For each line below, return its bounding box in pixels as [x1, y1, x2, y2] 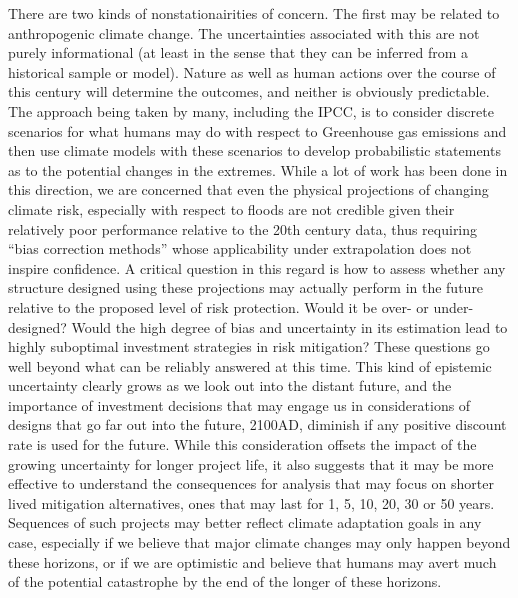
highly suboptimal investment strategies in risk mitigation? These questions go [8, 336, 490, 357]
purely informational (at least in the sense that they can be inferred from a [8, 42, 469, 63]
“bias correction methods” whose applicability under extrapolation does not [8, 238, 472, 259]
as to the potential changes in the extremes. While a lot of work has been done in [8, 159, 508, 180]
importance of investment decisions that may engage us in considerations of [8, 394, 471, 415]
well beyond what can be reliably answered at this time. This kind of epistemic [8, 355, 492, 376]
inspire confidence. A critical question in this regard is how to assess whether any [8, 257, 506, 278]
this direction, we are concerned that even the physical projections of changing [8, 179, 489, 200]
